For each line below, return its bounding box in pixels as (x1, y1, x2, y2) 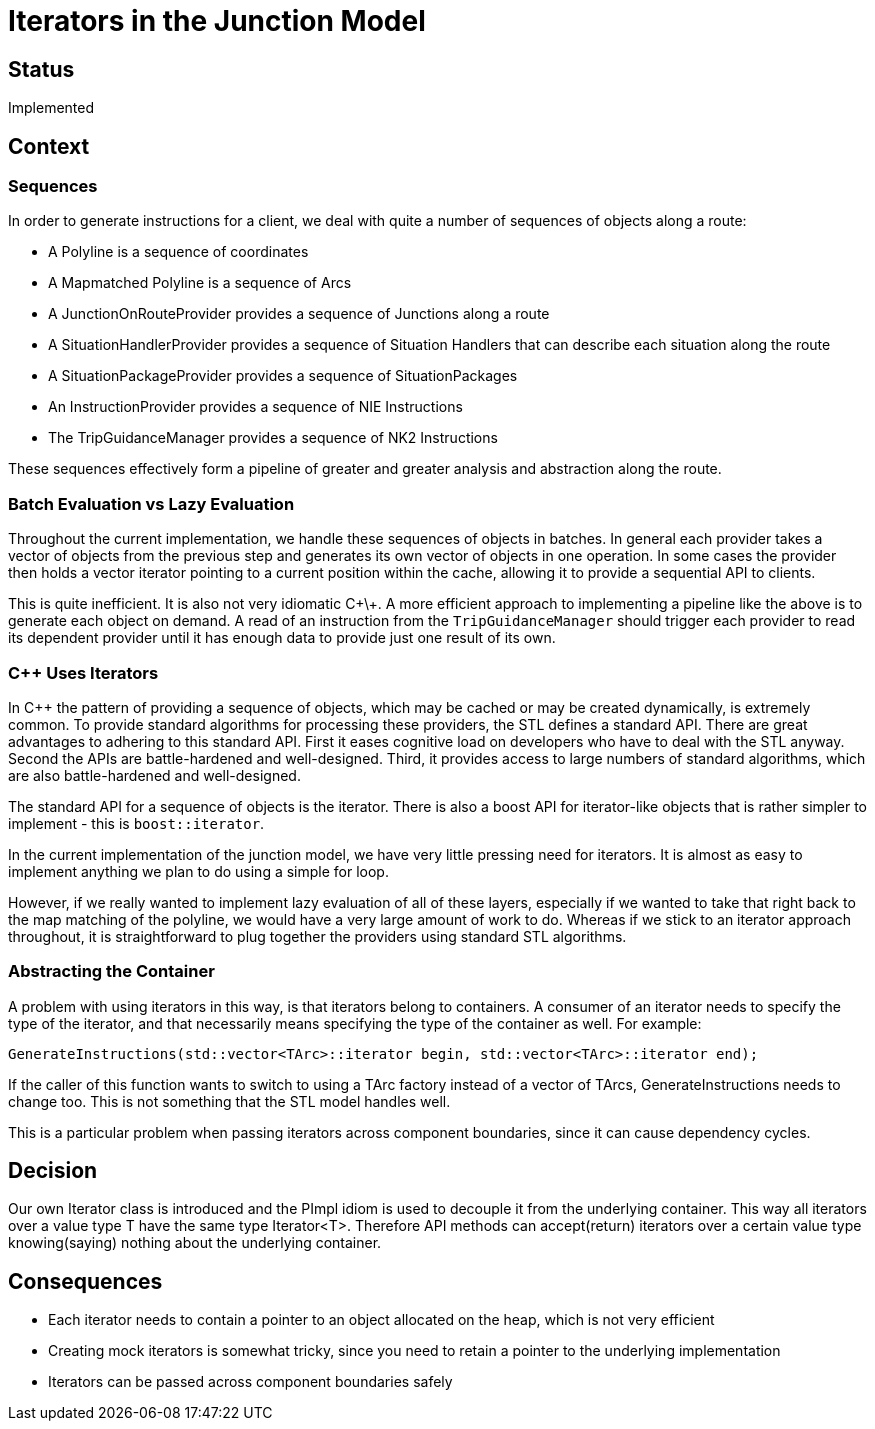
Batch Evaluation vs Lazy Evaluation (8, 493, 295, 514)
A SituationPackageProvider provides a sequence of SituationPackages (48, 367, 518, 385)
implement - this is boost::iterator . (8, 814, 265, 832)
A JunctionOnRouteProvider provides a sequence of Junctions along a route (48, 305, 550, 323)
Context (8, 133, 90, 159)
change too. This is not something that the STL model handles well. (8, 1092, 451, 1110)
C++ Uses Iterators (8, 662, 159, 683)
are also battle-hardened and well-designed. (8, 766, 301, 784)
